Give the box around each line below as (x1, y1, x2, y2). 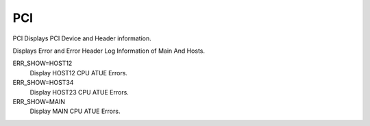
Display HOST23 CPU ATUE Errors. (29, 88, 129, 96)
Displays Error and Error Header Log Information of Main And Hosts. (12, 47, 206, 55)
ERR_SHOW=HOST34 (12, 79, 74, 87)
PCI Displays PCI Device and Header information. (12, 34, 152, 42)
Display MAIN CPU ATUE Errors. (29, 107, 121, 116)
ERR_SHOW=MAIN (12, 97, 65, 105)
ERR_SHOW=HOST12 (12, 59, 73, 68)
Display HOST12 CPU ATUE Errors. (29, 68, 128, 77)
